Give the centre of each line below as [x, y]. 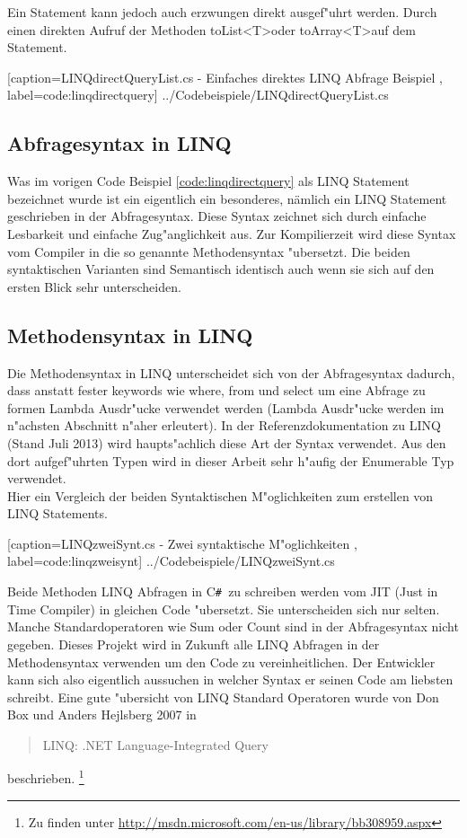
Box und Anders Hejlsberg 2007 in [102, 715]
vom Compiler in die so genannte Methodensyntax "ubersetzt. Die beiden [209, 251]
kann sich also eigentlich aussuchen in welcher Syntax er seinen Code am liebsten [230, 679]
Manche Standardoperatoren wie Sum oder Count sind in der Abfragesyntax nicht [233, 626]
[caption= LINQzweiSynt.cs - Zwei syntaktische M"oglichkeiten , [182, 543]
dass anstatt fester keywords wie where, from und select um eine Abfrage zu [216, 390]
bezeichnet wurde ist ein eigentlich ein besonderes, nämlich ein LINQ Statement [227, 198]
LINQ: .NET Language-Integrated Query [155, 744]
